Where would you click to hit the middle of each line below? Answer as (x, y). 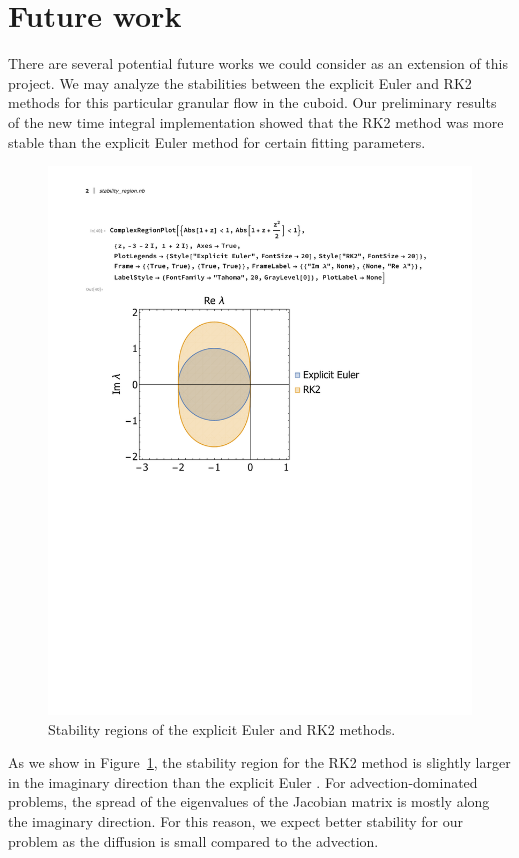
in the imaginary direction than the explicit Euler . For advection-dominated (243, 781)
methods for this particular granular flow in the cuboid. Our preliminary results (252, 102)
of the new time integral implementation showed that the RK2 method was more (256, 121)
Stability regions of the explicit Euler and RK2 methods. (222, 728)
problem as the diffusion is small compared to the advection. (193, 840)
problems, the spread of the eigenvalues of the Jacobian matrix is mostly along (249, 801)
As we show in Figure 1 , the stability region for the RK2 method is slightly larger (259, 762)
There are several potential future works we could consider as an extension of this (258, 63)
